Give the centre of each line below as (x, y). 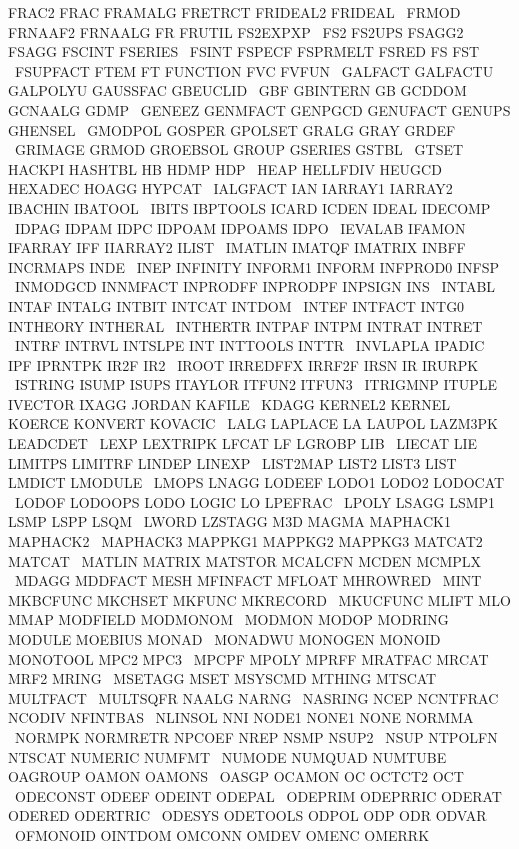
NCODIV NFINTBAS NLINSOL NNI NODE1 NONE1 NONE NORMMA (241, 717)
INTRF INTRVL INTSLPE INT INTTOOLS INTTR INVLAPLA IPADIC (249, 345)
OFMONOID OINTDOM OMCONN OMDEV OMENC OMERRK (222, 834)
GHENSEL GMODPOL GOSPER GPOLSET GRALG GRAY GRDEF (232, 129)
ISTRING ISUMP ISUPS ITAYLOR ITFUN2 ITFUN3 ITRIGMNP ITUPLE (256, 384)
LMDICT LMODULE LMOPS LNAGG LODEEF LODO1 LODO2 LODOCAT (256, 482)
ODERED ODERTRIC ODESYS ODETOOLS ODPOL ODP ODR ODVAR (247, 815)
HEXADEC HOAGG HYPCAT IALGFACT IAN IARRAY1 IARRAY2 (230, 188)
